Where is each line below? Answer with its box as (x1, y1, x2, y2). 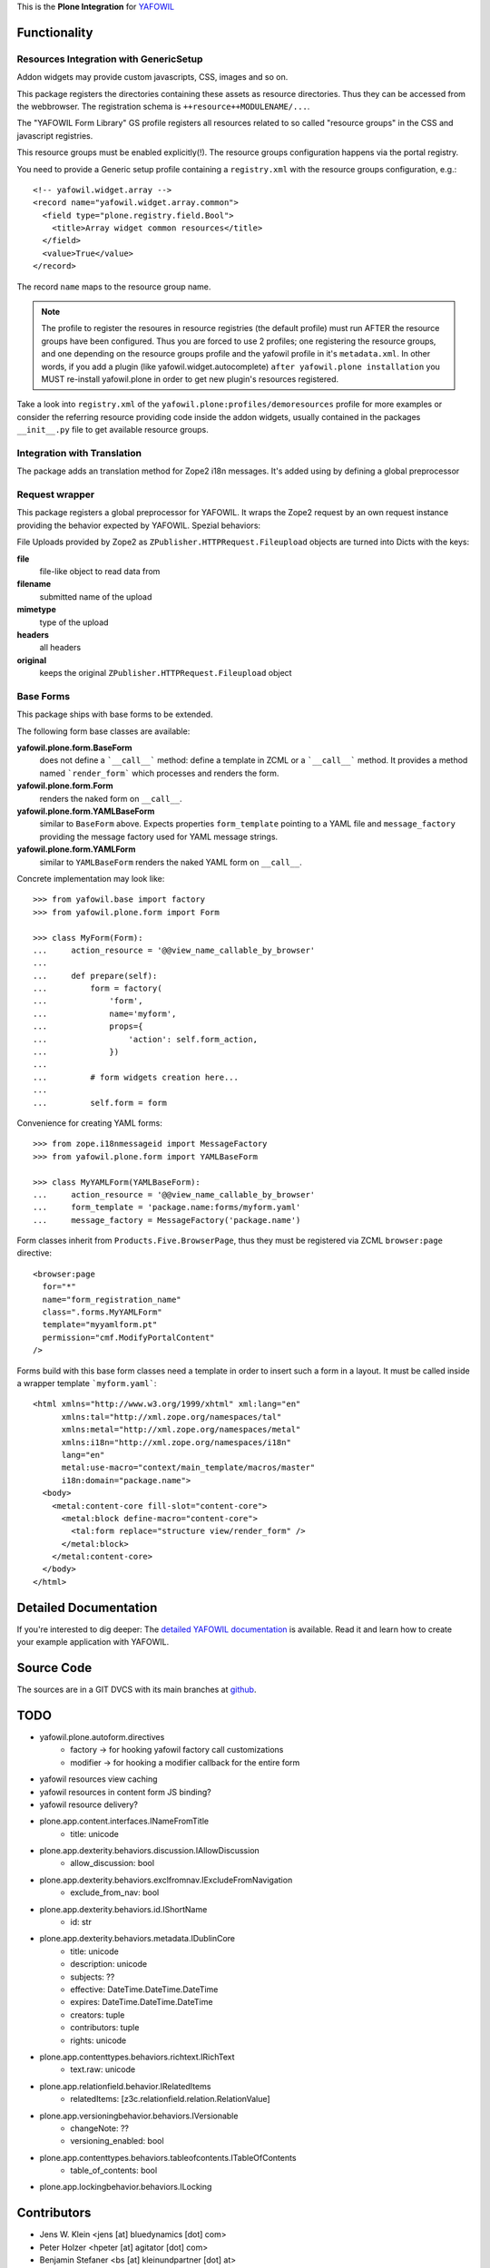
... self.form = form (33, 1098, 168, 1108)
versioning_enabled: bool (70, 2136, 164, 2146)
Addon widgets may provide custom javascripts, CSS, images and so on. (16, 72, 289, 83)
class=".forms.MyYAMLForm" (42, 1307, 162, 1317)
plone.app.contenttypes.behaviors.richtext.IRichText (39, 2051, 235, 2062)
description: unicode (70, 1959, 148, 1970)
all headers (39, 642, 82, 653)
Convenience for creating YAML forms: (16, 1117, 162, 1129)
